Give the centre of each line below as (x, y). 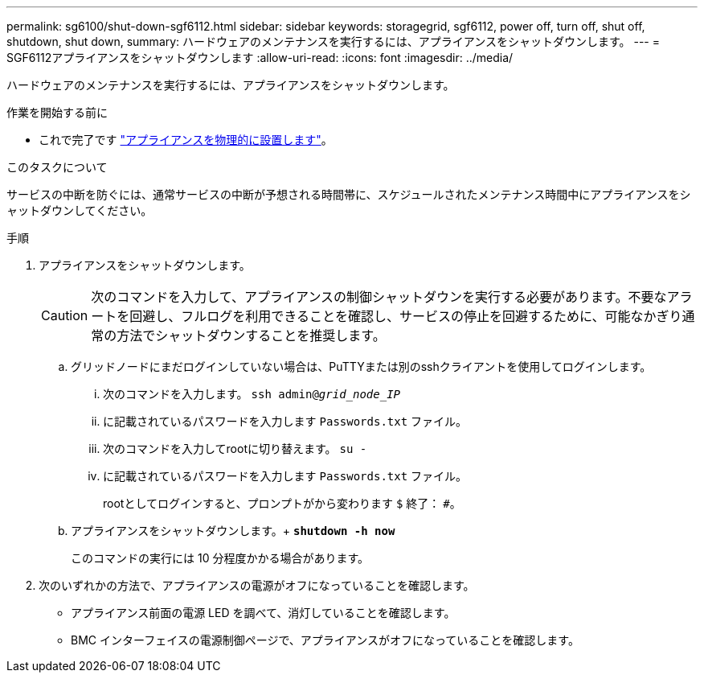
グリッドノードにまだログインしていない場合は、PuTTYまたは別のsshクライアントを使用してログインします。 (361, 366)
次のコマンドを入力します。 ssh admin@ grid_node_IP (252, 394)
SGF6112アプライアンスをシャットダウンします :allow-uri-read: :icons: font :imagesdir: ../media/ (260, 58)
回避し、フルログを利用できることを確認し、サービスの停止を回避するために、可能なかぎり (406, 316)
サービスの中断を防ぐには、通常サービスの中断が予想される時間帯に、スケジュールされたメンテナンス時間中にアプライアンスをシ (349, 194)
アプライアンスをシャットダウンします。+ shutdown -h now (233, 531)
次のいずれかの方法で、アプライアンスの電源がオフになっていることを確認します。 (257, 585)
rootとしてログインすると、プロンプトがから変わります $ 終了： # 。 (282, 503)
